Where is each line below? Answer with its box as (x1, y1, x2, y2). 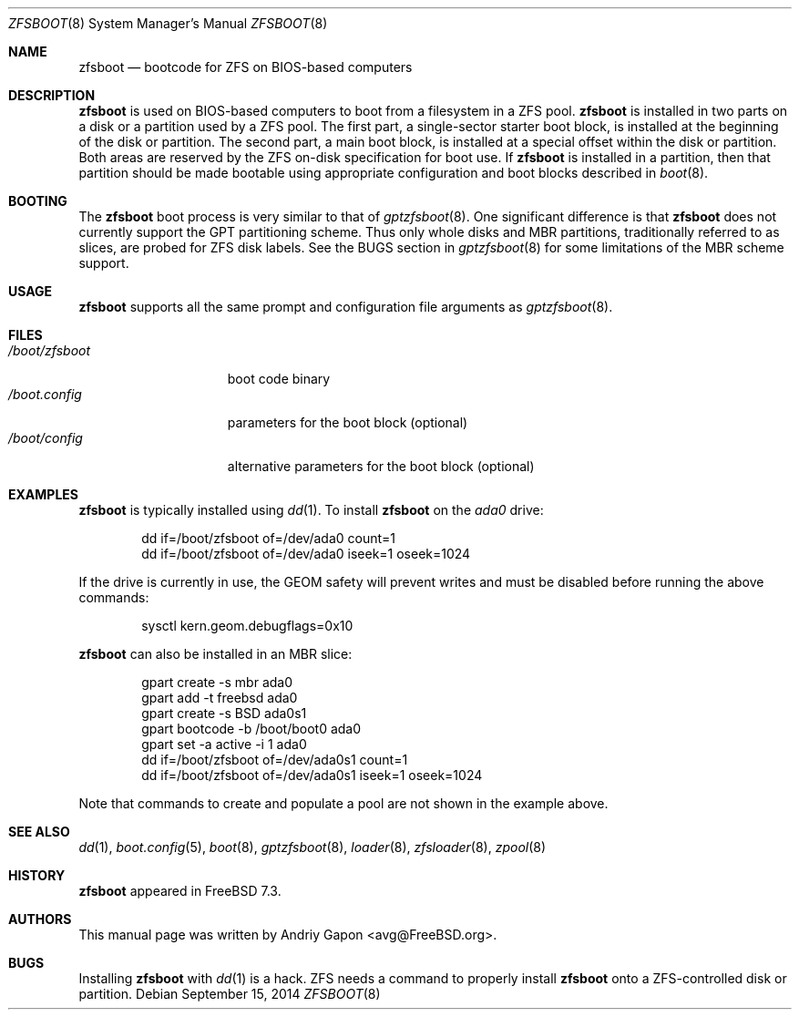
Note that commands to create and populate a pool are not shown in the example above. (78, 796, 609, 811)
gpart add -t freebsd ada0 (141, 690, 298, 705)
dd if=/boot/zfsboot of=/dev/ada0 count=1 (141, 530, 396, 546)
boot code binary (227, 371, 331, 386)
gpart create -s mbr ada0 (141, 674, 293, 690)
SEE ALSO (8, 824, 70, 839)
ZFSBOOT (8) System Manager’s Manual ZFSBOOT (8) (8, 15, 328, 31)
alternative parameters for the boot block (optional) (227, 458, 535, 474)
